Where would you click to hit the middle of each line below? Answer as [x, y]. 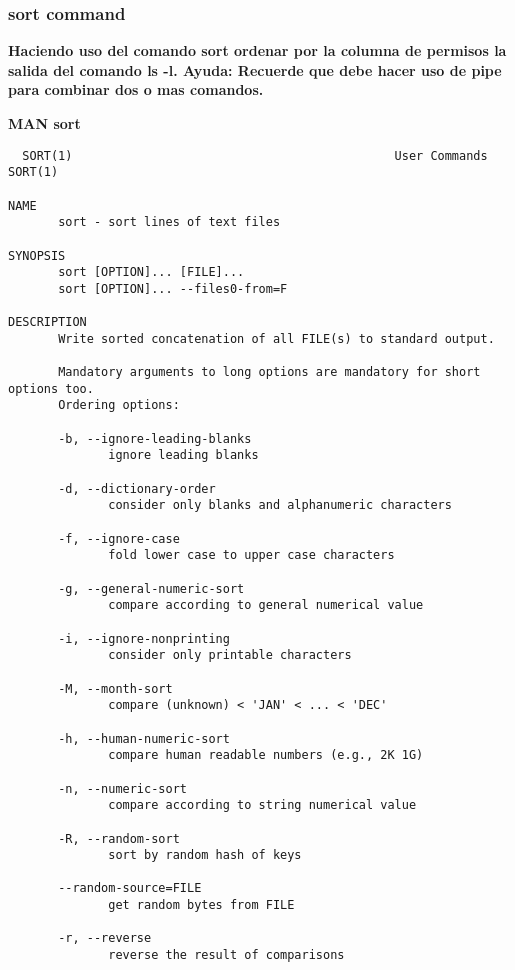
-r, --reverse [105, 938]
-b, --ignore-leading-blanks [155, 438]
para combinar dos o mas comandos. [136, 89]
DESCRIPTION [47, 322]
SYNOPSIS [37, 255]
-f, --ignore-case [119, 538]
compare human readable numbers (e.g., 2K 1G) [266, 755]
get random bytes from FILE [201, 905]
